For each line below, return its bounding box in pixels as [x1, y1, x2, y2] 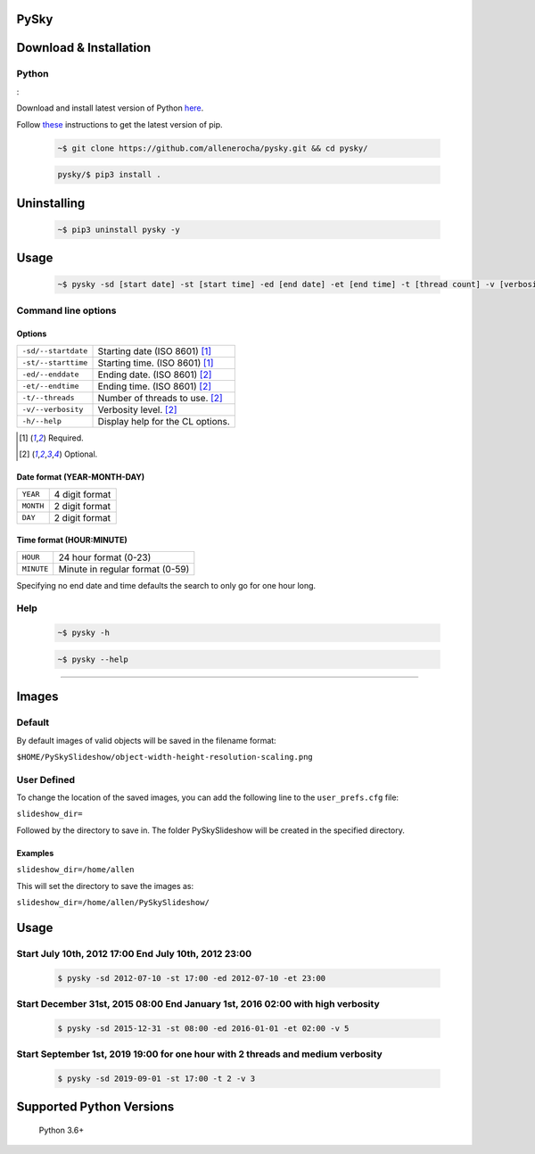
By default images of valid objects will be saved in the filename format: [16, 735, 276, 746]
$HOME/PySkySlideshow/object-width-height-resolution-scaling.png [16, 752, 314, 762]
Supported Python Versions [16, 1100, 175, 1115]
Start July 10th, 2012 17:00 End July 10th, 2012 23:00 [16, 947, 252, 960]
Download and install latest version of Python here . [16, 103, 204, 113]
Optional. [63, 449, 98, 459]
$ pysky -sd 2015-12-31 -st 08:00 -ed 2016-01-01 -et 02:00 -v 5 [57, 1023, 350, 1034]
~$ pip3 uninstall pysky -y [57, 224, 180, 235]
